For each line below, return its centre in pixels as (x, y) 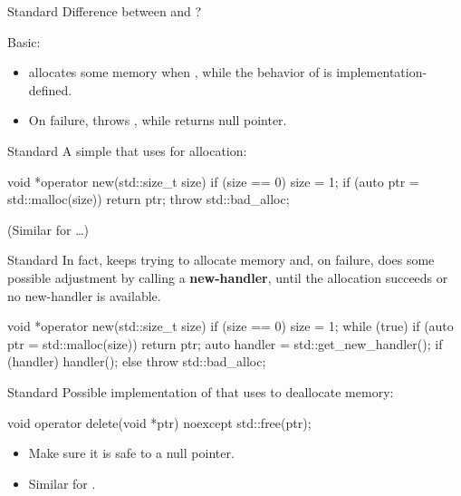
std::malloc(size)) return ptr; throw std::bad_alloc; (149, 199)
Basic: (24, 41)
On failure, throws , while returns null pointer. (158, 120)
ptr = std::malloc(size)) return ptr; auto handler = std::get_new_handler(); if (225, 343)
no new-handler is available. (84, 295)
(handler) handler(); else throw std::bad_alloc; (137, 361)
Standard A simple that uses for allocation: (127, 150)
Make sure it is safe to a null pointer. (131, 453)
